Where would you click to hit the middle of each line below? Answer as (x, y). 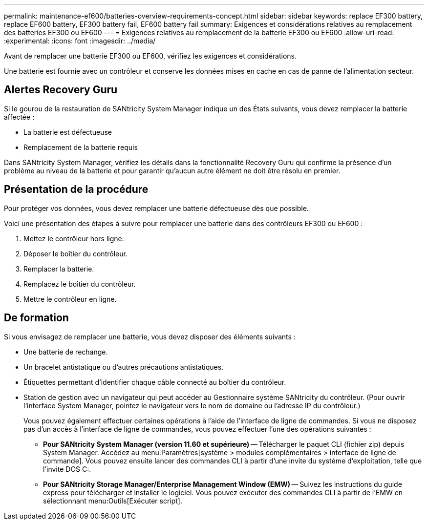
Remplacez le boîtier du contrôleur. (80, 284)
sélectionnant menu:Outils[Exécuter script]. (113, 501)
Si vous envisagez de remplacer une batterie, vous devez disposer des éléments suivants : (150, 336)
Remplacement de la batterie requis (81, 147)
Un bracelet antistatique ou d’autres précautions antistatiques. (124, 367)
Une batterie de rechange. (66, 352)
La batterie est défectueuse (68, 132)
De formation (36, 318)
